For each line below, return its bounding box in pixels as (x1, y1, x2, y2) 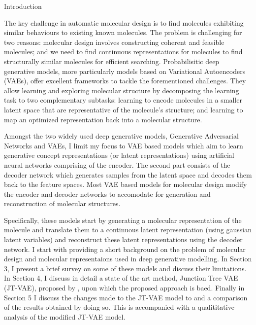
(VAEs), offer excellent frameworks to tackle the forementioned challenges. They (4, 75, 246, 86)
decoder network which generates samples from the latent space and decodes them (4, 169, 252, 180)
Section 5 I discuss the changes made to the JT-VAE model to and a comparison (4, 292, 248, 302)
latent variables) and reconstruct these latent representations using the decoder (4, 234, 243, 245)
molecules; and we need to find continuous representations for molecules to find (4, 46, 243, 57)
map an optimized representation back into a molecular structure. (4, 114, 202, 124)
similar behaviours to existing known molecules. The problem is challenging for (4, 27, 242, 37)
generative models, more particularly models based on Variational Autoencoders (4, 66, 246, 76)
